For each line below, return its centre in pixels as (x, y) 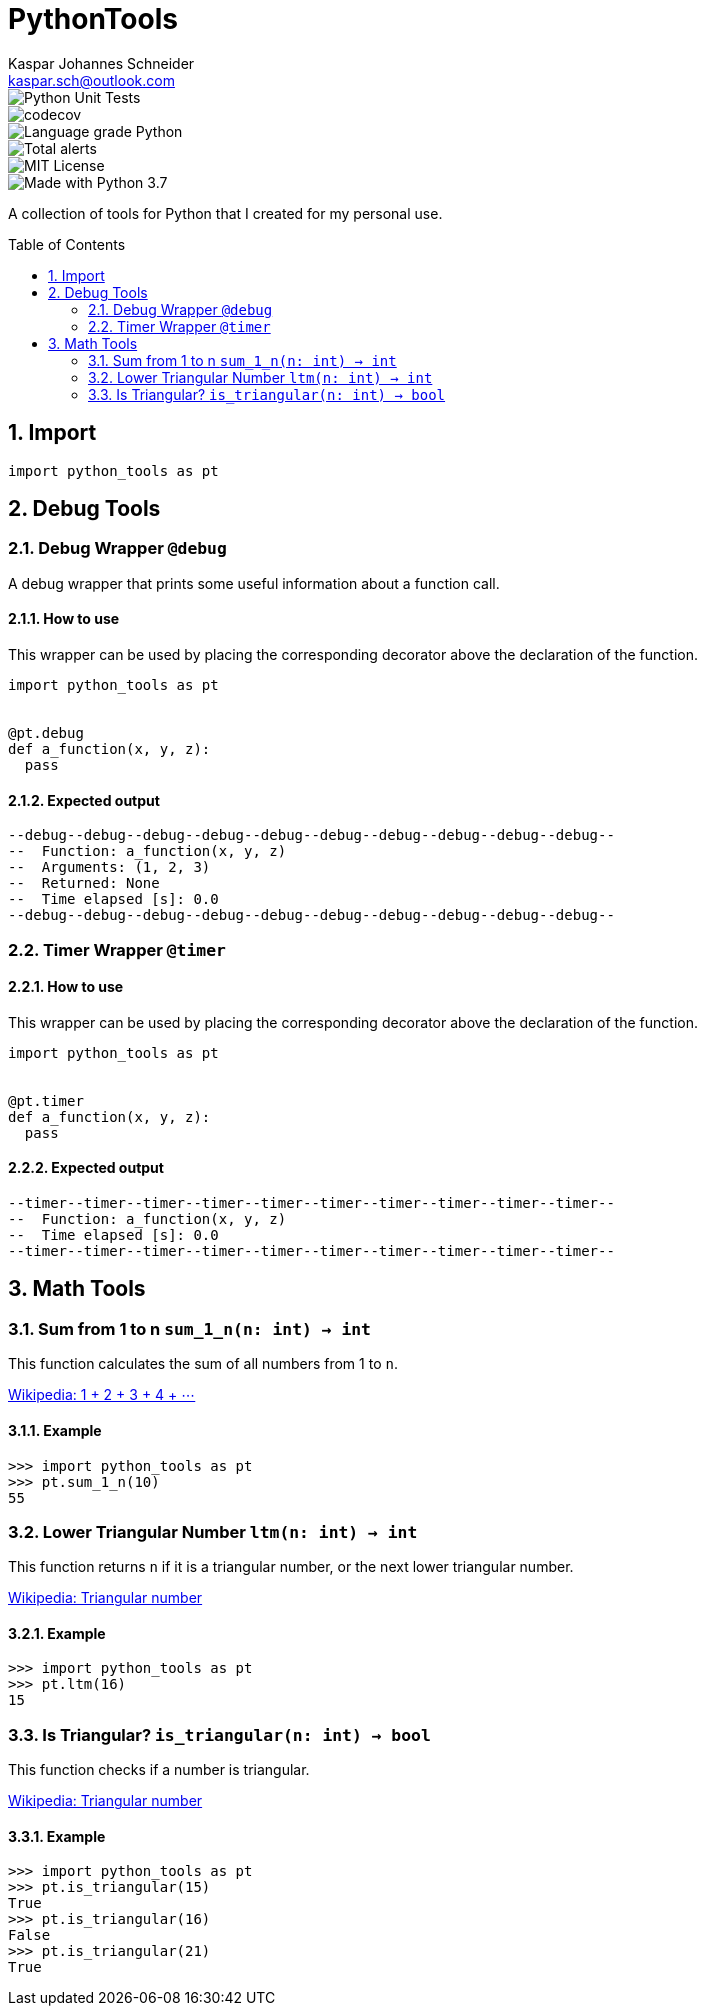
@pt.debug (46, 733)
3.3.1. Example (57, 1836)
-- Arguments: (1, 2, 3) (109, 867)
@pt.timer (46, 1100)
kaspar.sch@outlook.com (91, 80)
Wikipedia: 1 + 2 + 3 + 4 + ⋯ (102, 1395)
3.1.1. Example (55, 1430)
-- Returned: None (84, 883)
